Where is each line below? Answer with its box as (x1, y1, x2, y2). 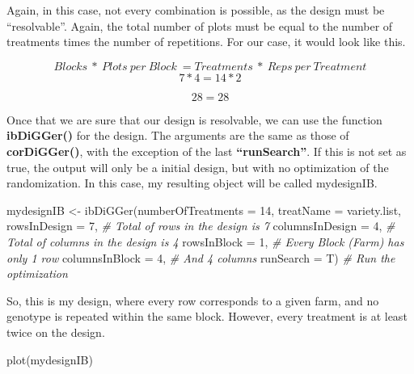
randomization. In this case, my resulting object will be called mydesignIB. (6, 174, 378, 191)
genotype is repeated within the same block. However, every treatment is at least (6, 308, 408, 325)
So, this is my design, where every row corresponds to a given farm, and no (6, 292, 379, 309)
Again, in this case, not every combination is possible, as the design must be (6, 2, 385, 18)
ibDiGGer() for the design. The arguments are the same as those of (6, 127, 349, 144)
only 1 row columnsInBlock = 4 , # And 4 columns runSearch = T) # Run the (6, 249, 395, 266)
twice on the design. (6, 323, 105, 340)
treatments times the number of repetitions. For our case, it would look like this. (6, 33, 406, 50)
